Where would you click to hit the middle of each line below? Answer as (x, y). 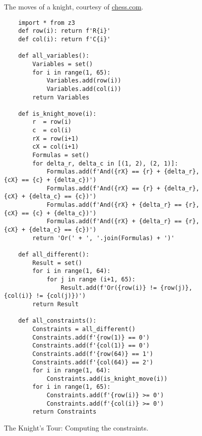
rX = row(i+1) (56, 138)
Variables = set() (63, 64)
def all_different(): (54, 254)
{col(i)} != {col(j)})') (45, 296)
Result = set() (57, 263)
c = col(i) (52, 131)
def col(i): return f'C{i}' (64, 39)
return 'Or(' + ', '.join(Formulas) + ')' (103, 238)
